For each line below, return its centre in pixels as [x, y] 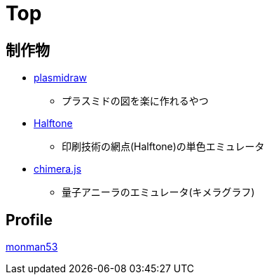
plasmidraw [61, 78]
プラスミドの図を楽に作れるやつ [135, 101]
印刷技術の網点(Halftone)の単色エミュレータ [163, 147]
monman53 [32, 247]
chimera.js [58, 169]
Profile [29, 220]
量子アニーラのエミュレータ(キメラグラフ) [158, 192]
